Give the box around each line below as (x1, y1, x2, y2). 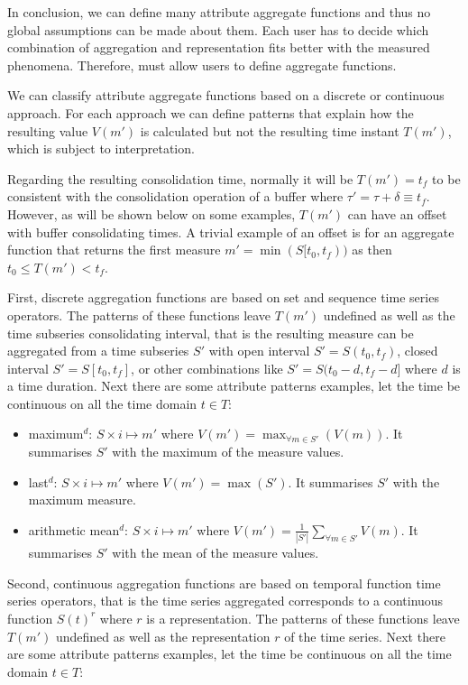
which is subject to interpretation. (7, 139, 195, 158)
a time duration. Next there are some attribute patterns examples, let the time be (7, 376, 461, 395)
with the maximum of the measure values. (112, 442, 344, 461)
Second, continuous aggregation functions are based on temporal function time (7, 573, 441, 592)
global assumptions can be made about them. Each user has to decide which (7, 20, 429, 39)
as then (352, 240, 392, 259)
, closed (397, 341, 438, 360)
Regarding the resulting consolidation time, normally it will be (7, 169, 353, 188)
